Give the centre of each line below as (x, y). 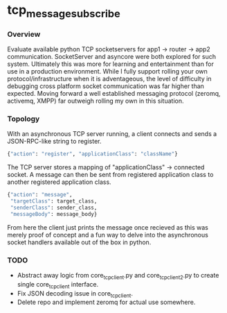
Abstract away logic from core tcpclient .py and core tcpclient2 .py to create (118, 276)
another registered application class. (60, 182)
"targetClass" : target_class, (54, 201)
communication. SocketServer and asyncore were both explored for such (112, 57)
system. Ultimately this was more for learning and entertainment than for (111, 64)
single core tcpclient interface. (58, 285)
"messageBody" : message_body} (54, 214)
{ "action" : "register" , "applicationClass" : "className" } (92, 154)
